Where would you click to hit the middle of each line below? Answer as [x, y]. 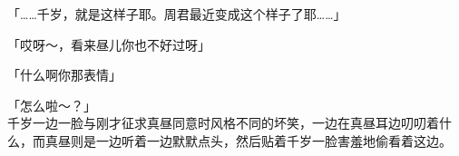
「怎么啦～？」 [52, 105]
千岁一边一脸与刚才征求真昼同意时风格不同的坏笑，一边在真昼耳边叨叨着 [223, 123]
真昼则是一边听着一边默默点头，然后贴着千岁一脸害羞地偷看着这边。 [248, 140]
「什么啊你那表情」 [64, 75]
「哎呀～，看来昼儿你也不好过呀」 [109, 44]
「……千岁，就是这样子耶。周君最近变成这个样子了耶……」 [177, 14]
